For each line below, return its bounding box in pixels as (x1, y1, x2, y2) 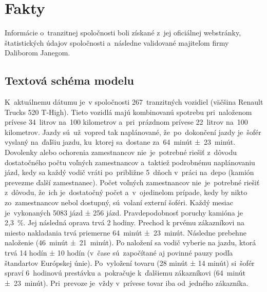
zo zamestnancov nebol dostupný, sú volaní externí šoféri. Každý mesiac (5, 197, 233, 208)
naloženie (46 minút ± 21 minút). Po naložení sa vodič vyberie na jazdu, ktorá (5, 237, 256, 248)
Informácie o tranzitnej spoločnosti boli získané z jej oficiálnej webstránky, (5, 27, 241, 38)
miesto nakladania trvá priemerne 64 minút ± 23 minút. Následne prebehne (5, 227, 246, 238)
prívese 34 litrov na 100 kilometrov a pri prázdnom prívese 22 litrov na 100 (5, 116, 248, 127)
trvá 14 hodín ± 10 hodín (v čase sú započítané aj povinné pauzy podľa (5, 247, 233, 258)
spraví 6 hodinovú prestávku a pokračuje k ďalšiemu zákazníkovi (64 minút (5, 267, 246, 278)
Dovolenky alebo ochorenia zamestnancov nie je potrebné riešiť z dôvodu (5, 147, 237, 158)
